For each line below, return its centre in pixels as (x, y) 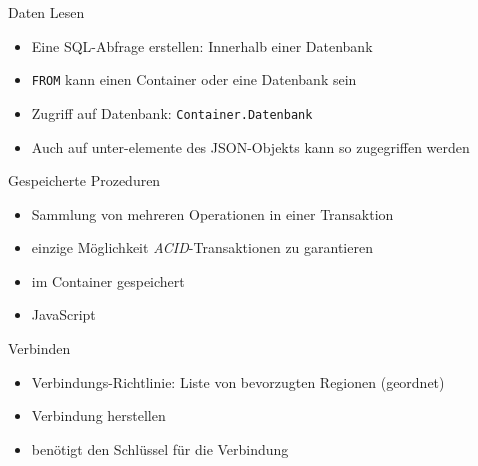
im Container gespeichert (108, 280)
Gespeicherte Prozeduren (84, 180)
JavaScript (63, 314)
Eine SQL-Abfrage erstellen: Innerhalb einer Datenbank (202, 45)
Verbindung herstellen (98, 415)
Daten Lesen (46, 12)
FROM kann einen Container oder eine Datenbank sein (194, 79)
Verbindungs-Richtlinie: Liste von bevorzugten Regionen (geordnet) (238, 381)
